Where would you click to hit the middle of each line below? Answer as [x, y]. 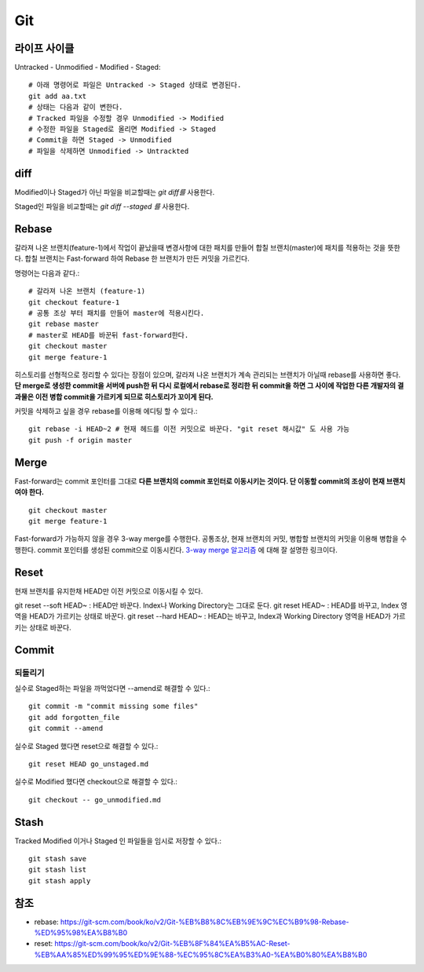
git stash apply [60, 881]
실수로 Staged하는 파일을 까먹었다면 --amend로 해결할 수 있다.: [113, 688]
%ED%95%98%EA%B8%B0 [81, 933]
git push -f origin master [80, 440]
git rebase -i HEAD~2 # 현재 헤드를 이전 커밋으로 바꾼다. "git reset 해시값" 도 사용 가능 [189, 429]
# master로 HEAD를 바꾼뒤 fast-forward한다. [109, 335]
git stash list [58, 870]
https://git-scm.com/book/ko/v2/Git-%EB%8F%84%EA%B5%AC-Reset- [172, 944]
